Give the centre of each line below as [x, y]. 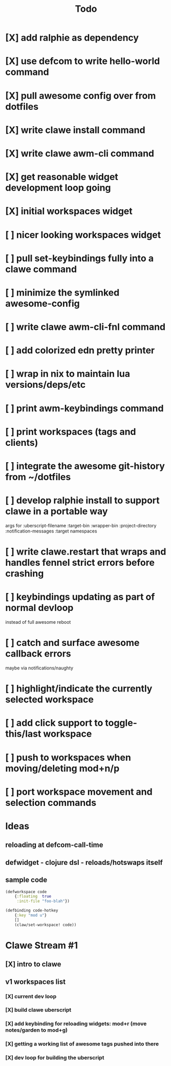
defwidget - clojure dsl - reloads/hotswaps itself [84, 862]
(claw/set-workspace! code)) [46, 925]
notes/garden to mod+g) [37, 1030]
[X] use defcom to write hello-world [83, 61]
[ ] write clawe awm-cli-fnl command [85, 327]
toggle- [121, 723]
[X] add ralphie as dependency [72, 38]
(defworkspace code [26, 892]
